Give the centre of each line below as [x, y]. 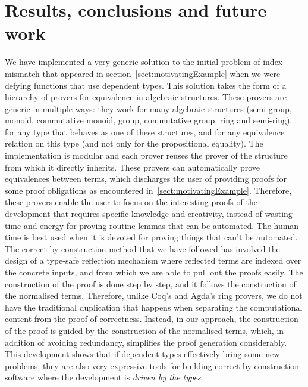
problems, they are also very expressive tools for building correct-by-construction [152, 365]
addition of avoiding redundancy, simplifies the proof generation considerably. [146, 342]
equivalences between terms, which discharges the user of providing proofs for [146, 179]
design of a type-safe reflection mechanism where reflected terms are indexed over [153, 260]
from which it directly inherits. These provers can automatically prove [133, 167]
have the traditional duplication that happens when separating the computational [154, 307]
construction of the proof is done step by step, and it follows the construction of [150, 284]
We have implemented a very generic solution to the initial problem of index [144, 62]
